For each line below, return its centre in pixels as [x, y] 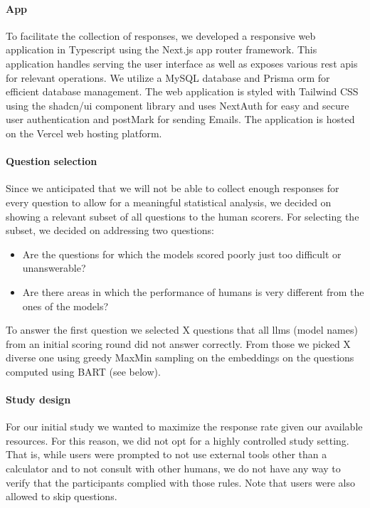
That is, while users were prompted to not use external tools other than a [166, 454]
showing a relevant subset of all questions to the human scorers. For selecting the [183, 216]
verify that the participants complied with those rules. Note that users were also [181, 482]
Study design [38, 399]
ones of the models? [65, 306]
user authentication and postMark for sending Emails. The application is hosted [180, 119]
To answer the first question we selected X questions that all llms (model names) [182, 330]
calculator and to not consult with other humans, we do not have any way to [173, 469]
